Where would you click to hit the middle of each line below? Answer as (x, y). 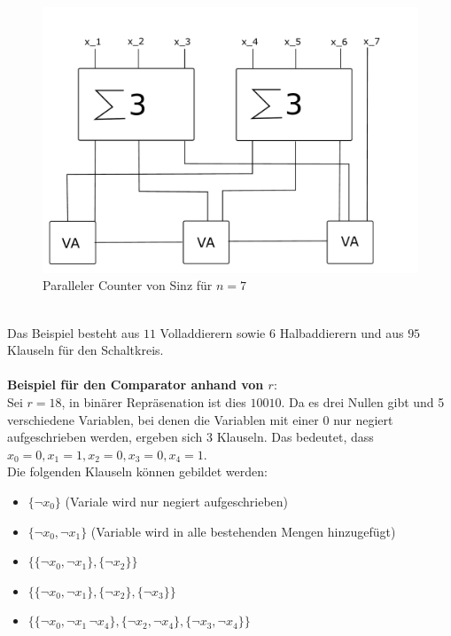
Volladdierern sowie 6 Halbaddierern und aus (282, 332)
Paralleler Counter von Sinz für (128, 285)
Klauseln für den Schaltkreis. (86, 350)
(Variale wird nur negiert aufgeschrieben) (177, 501)
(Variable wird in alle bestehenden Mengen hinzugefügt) (243, 531)
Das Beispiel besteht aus (74, 332)
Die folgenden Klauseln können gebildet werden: (137, 471)
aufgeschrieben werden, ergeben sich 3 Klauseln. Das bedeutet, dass (191, 437)
